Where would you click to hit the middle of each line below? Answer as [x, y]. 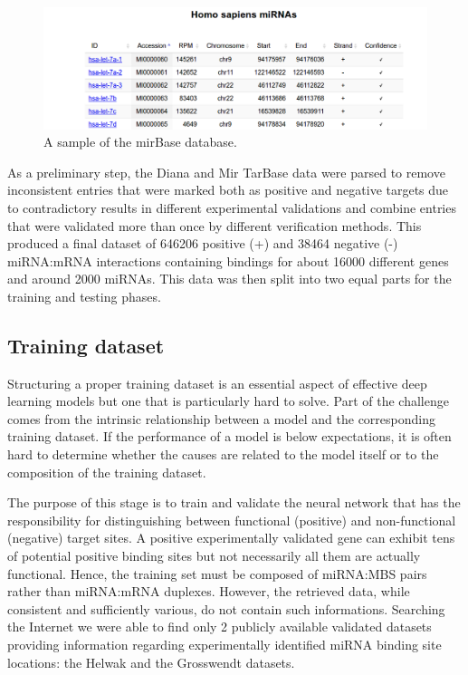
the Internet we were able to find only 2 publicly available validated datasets [220, 627]
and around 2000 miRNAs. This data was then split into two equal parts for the [229, 279]
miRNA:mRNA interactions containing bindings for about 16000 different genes [228, 260]
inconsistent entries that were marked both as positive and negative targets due [228, 190]
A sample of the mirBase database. [140, 142]
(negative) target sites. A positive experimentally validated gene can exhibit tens [231, 538]
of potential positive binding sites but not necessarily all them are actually [214, 556]
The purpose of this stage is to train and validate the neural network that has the [234, 502]
